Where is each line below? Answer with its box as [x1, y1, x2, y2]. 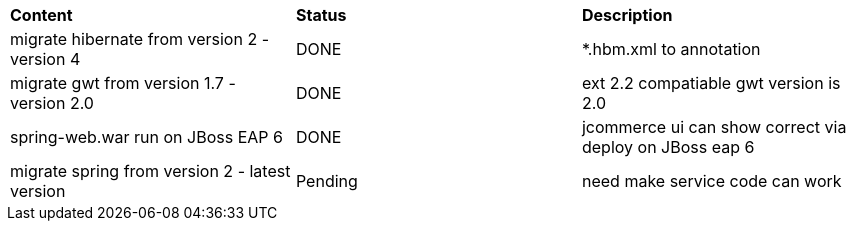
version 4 [10, 49, 81, 69]
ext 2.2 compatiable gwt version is [581, 73, 841, 93]
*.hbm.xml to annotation [581, 39, 761, 59]
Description [581, 5, 673, 25]
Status [295, 5, 347, 25]
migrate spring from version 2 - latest [10, 161, 291, 181]
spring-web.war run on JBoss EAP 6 [10, 127, 283, 147]
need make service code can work [581, 171, 842, 191]
